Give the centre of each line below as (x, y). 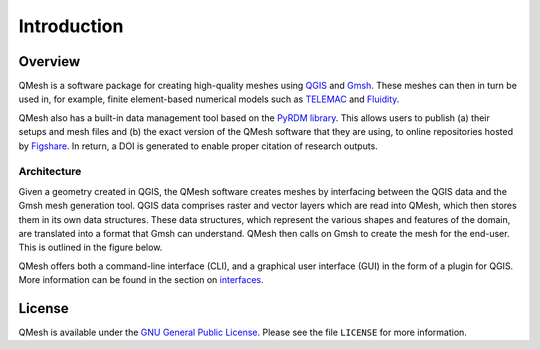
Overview (49, 61)
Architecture (50, 172)
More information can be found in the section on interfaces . (141, 280)
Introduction (71, 26)
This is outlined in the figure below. (90, 247)
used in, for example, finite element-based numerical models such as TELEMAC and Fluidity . (209, 99)
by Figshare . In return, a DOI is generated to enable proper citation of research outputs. (198, 146)
